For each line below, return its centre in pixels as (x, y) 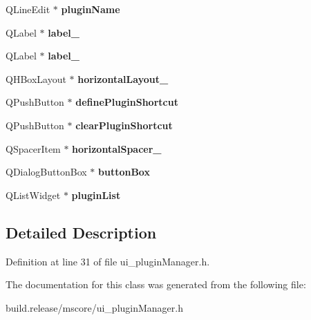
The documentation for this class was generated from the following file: (156, 284)
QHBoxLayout (36, 78)
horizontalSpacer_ (117, 148)
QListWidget (33, 195)
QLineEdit (28, 9)
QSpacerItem (33, 148)
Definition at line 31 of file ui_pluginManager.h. (108, 261)
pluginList (96, 195)
